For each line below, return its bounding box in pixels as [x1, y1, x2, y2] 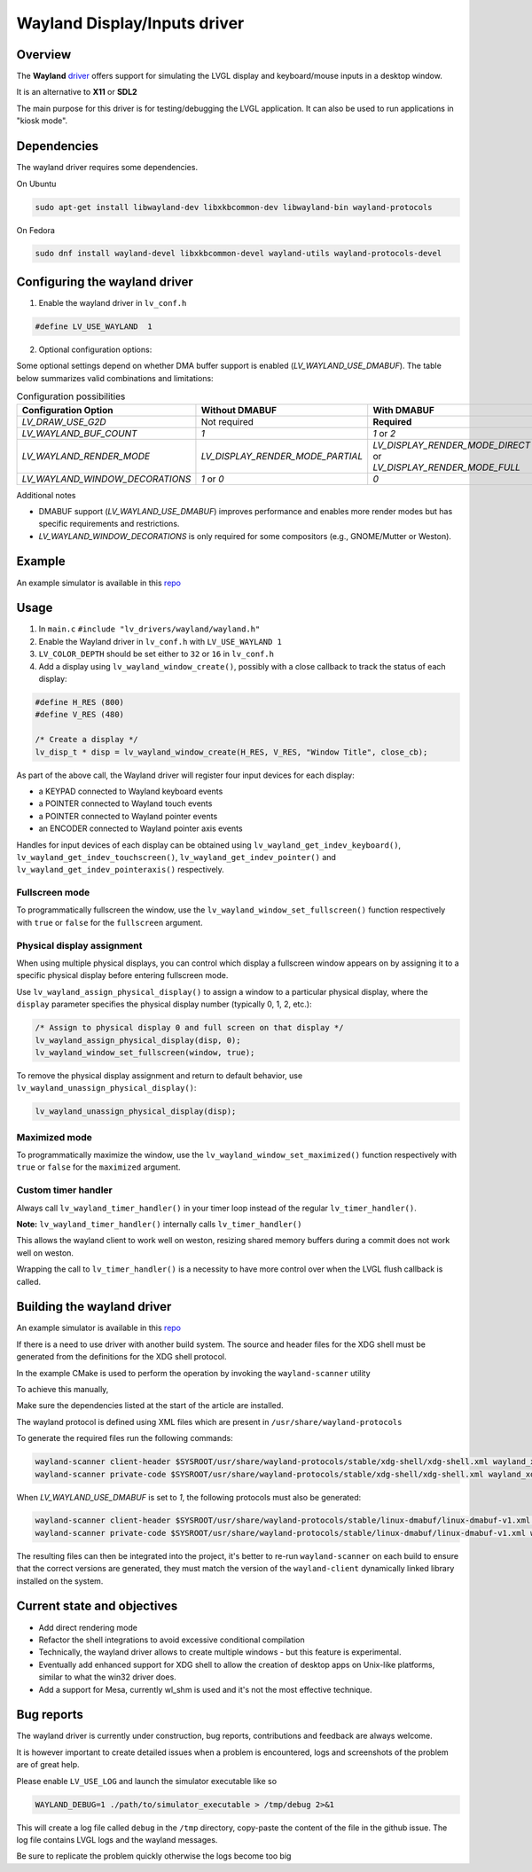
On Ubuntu [16, 178, 57, 189]
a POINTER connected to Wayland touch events [38, 798, 213, 809]
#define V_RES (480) [35, 709, 124, 720]
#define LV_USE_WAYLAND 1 [35, 321, 153, 332]
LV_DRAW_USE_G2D [21, 415, 106, 427]
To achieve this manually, [16, 1383, 109, 1394]
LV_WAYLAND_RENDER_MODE [21, 450, 151, 462]
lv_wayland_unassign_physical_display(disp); [35, 1107, 237, 1116]
